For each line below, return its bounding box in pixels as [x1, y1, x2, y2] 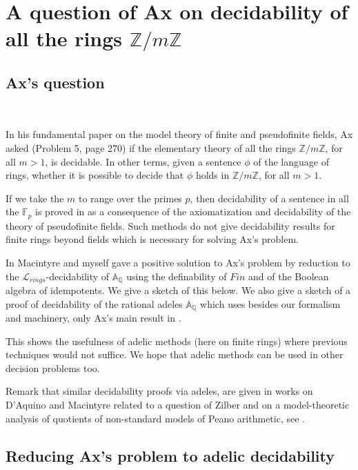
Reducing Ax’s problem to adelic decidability [6, 444, 335, 466]
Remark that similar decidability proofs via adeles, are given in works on [6, 384, 313, 398]
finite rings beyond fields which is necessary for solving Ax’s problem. [6, 232, 299, 246]
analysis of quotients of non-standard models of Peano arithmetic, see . [6, 411, 305, 425]
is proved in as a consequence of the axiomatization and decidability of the [35, 204, 351, 219]
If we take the [6, 190, 64, 205]
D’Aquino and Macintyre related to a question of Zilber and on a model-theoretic [6, 398, 350, 412]
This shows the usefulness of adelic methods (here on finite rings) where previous [6, 333, 348, 348]
